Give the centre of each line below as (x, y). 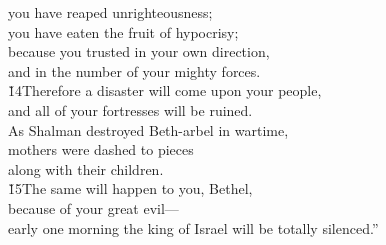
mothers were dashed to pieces (101, 149)
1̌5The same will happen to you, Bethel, (130, 188)
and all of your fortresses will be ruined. (130, 109)
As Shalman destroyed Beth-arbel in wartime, (148, 129)
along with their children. (86, 168)
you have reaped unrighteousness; (110, 12)
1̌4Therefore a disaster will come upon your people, (165, 90)
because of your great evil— (93, 207)
